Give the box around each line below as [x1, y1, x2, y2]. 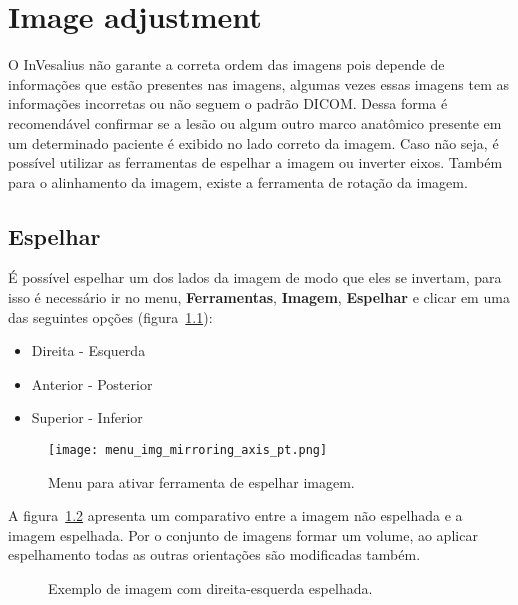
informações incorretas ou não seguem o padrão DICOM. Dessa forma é [8, 93, 448, 114]
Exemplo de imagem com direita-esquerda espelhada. [48, 578, 373, 599]
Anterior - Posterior [31, 373, 153, 394]
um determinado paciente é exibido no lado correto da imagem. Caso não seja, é [8, 132, 499, 153]
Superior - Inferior [31, 407, 143, 428]
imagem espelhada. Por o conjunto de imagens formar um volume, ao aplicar [8, 524, 478, 545]
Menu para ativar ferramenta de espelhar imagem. [48, 471, 355, 492]
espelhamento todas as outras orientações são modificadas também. [8, 544, 421, 565]
